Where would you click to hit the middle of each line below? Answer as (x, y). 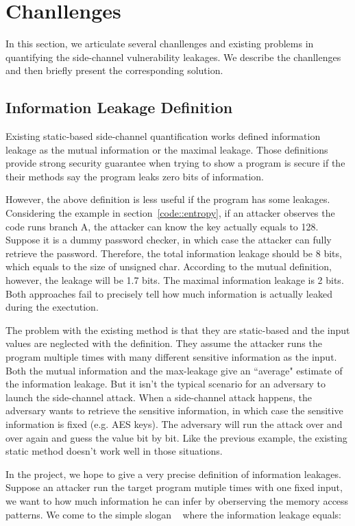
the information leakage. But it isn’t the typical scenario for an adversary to (166, 384)
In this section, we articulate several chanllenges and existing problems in (160, 44)
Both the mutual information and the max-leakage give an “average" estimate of (174, 370)
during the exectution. (52, 307)
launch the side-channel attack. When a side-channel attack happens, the (159, 397)
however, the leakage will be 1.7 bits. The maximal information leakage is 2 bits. (175, 280)
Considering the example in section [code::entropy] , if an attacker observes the (170, 213)
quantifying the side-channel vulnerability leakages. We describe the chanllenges (173, 57)
